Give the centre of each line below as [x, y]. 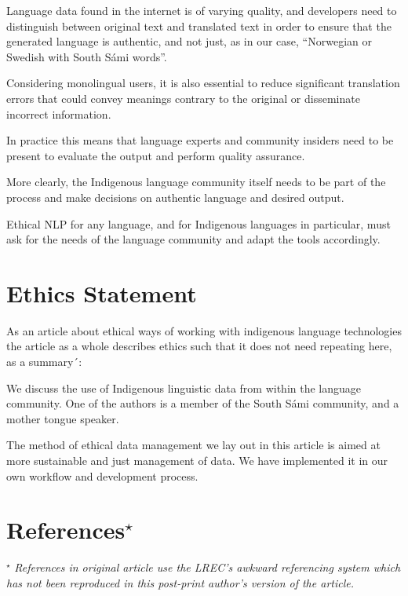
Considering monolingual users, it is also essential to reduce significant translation [203, 83]
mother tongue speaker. [63, 418]
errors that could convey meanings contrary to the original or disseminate [183, 98]
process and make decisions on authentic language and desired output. [175, 197]
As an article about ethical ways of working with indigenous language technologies [204, 330]
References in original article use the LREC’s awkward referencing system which [208, 567]
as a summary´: [44, 362]
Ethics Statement [102, 293]
